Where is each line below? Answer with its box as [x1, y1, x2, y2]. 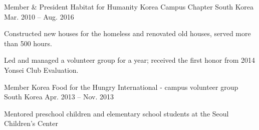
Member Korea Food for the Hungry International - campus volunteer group [4, 81, 238, 92]
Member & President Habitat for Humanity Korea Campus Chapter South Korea [4, 2, 254, 12]
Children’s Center [4, 118, 58, 128]
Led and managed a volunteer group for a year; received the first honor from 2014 [4, 55, 255, 65]
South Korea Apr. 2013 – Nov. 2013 [4, 91, 114, 102]
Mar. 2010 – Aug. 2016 [4, 11, 74, 22]
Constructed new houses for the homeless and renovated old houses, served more [4, 28, 251, 39]
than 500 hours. [4, 38, 52, 48]
